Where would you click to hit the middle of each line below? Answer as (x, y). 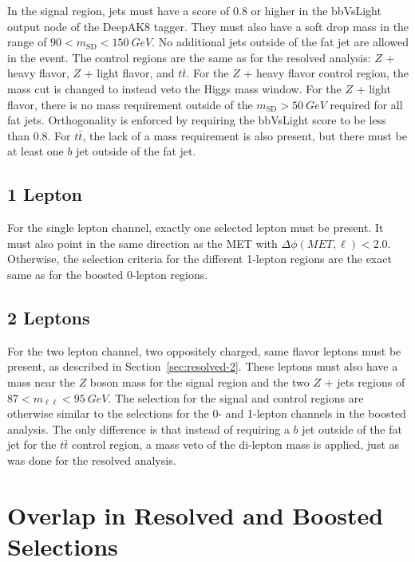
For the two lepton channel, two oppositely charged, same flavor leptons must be (204, 350)
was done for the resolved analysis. (92, 460)
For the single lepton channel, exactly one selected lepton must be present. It (196, 228)
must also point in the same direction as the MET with (142, 243)
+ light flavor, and (129, 73)
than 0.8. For (39, 135)
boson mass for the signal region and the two (200, 381)
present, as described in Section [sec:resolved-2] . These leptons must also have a (203, 366)
